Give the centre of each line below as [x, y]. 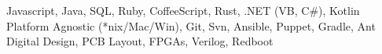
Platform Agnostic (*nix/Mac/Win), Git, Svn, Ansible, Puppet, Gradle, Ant [191, 25]
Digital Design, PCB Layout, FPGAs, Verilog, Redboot [140, 41]
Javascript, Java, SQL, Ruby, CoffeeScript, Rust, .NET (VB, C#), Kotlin [183, 10]
